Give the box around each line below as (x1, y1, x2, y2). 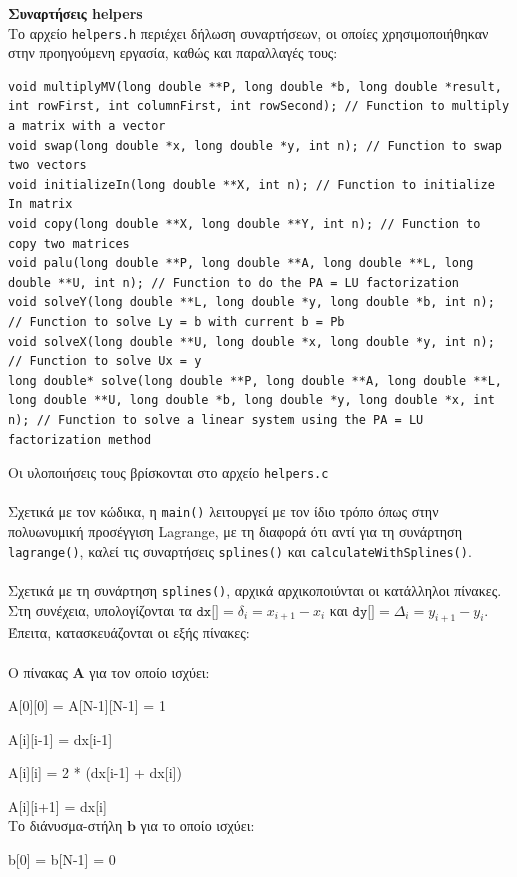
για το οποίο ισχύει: (140, 815, 255, 836)
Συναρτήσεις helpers (8, 3, 143, 23)
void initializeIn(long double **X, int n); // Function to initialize (8, 177, 495, 192)
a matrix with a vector (8, 119, 166, 134)
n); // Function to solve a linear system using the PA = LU (8, 412, 424, 427)
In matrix (8, 197, 73, 212)
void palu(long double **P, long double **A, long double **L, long (8, 256, 474, 271)
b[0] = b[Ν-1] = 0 (8, 849, 116, 870)
